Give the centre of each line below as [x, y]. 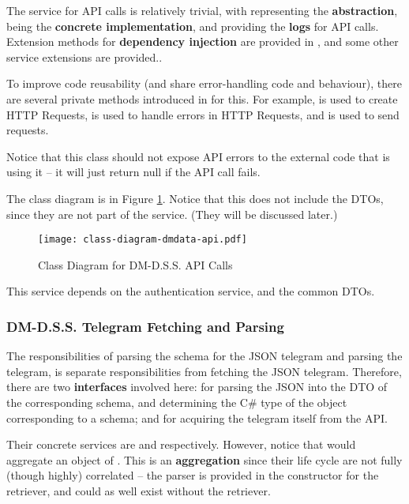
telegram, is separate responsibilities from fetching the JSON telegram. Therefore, [204, 371]
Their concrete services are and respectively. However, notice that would [181, 444]
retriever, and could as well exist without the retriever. [139, 490]
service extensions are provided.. [84, 56]
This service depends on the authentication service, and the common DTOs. [191, 291]
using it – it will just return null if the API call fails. [133, 172]
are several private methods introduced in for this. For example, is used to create [202, 98]
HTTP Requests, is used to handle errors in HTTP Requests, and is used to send [203, 114]
